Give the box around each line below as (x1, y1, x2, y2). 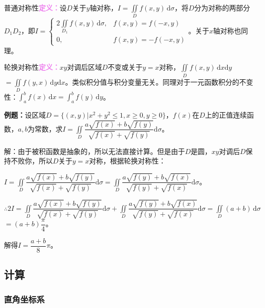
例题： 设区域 (4, 110, 46, 120)
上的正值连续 (205, 110, 247, 120)
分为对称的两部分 (194, 2, 250, 12)
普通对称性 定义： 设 (4, 2, 67, 12)
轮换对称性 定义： (4, 62, 60, 72)
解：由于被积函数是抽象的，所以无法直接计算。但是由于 (4, 146, 185, 156)
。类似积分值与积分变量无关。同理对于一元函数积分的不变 (65, 76, 254, 87)
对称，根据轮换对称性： (89, 155, 166, 166)
